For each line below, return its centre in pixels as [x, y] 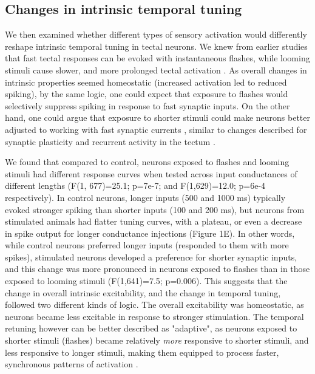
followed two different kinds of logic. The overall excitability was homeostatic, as [154, 304]
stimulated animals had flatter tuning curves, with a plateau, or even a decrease [154, 221]
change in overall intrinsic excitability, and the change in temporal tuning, [143, 292]
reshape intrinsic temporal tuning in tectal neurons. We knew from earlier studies [156, 46]
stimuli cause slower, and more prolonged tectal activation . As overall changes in [156, 70]
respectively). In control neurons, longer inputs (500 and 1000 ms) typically [145, 197]
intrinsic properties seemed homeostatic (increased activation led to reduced [146, 82]
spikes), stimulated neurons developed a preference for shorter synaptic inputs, [151, 257]
